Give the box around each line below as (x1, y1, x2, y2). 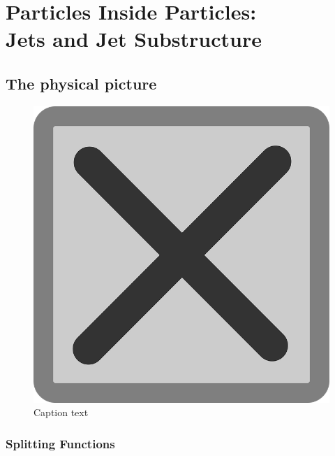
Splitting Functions (6, 434, 115, 452)
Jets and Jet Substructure (6, 24, 262, 53)
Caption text (33, 405, 89, 420)
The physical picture (6, 72, 157, 94)
